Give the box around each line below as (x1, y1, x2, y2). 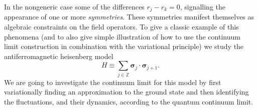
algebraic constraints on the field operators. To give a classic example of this (4, 21, 239, 32)
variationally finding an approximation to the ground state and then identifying (4, 86, 249, 97)
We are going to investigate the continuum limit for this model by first (4, 76, 221, 87)
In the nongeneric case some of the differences (4, 1, 145, 11)
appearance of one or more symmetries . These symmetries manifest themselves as (4, 11, 254, 22)
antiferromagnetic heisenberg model (4, 50, 113, 61)
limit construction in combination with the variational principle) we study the (4, 41, 244, 51)
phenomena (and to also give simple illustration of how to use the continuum (4, 31, 240, 41)
